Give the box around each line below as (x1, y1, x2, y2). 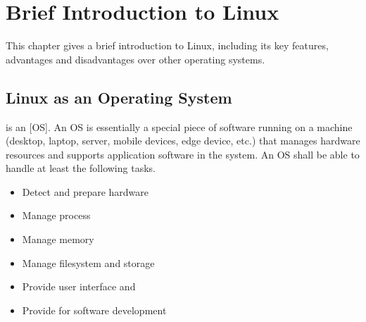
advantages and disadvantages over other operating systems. (6, 51, 265, 66)
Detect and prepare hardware (22, 184, 149, 199)
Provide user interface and (22, 279, 136, 294)
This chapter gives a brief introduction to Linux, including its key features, (6, 38, 329, 53)
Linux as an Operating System (6, 86, 232, 108)
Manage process (22, 208, 91, 223)
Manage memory (22, 232, 94, 247)
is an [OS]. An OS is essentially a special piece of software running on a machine (6, 119, 353, 134)
